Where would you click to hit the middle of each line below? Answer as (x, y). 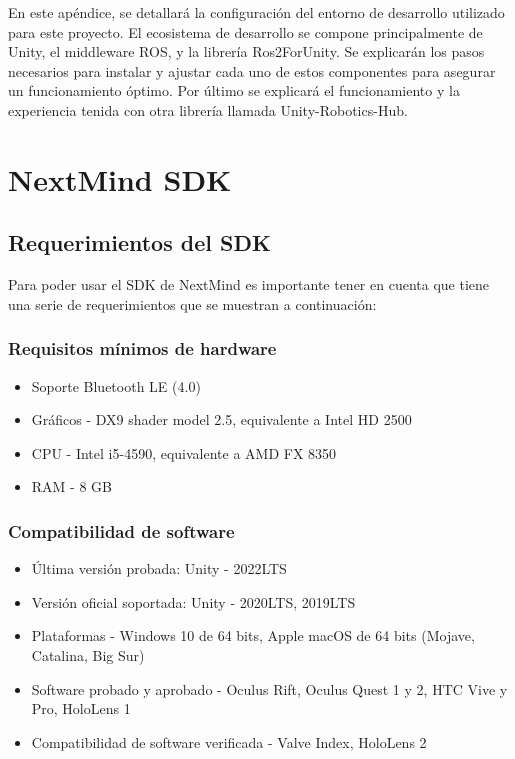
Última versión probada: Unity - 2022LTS (159, 568)
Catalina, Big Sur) (88, 654)
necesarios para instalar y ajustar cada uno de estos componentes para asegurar (252, 70)
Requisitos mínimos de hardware (142, 348)
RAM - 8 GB (71, 486)
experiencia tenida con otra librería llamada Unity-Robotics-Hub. (208, 109)
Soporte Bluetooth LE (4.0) (116, 385)
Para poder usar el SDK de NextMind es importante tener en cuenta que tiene (249, 284)
